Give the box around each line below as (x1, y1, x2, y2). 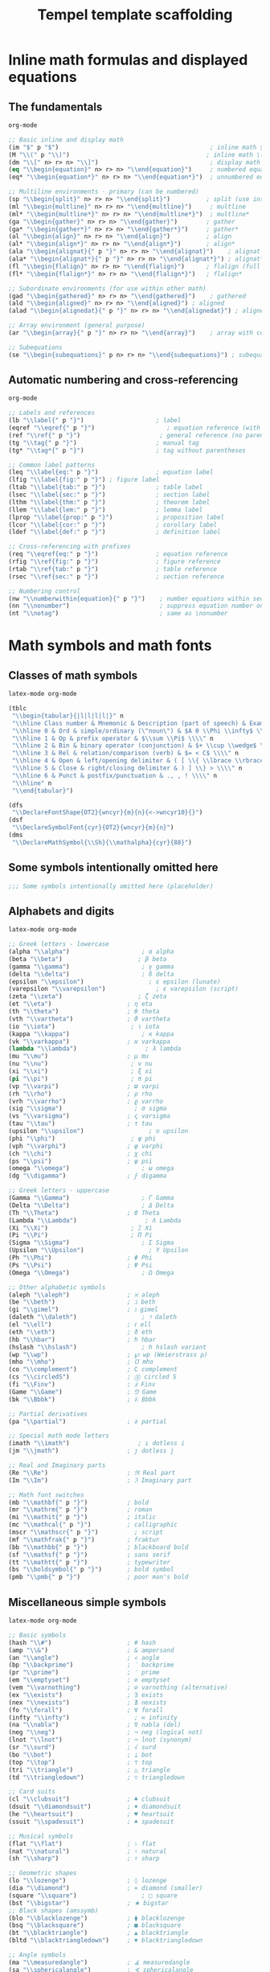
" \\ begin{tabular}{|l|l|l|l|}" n (11, 712, 125, 720)
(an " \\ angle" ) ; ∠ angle (8, 1654, 160, 1662)
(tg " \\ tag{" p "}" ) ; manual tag (8, 438, 199, 447)
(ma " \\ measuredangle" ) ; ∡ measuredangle (8, 1958, 190, 1966)
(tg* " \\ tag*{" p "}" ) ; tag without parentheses (8, 446, 247, 454)
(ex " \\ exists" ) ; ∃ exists (8, 1691, 163, 1699)
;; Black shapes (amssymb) (8, 1906, 99, 1915)
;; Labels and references (8, 409, 95, 417)
